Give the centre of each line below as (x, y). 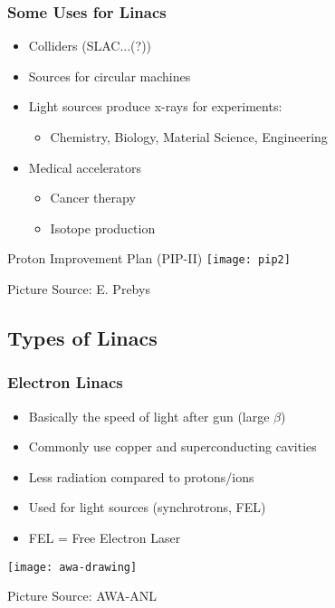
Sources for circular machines (110, 76)
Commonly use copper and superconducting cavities (172, 446)
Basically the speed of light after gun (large (149, 416)
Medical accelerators (85, 167)
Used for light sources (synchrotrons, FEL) (147, 507)
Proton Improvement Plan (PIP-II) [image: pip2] (149, 258)
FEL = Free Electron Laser (105, 537)
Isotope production (103, 228)
